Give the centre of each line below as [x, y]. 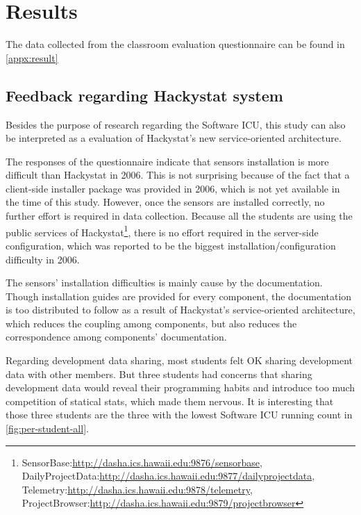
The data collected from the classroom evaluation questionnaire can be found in [175, 44]
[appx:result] [32, 57]
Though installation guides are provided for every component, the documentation [179, 296]
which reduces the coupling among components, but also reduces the [151, 323]
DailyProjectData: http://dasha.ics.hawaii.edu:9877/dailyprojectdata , [168, 476]
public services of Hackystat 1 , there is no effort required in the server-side [162, 231]
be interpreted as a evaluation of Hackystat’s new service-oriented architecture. [174, 138]
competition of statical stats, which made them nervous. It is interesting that [170, 401]
